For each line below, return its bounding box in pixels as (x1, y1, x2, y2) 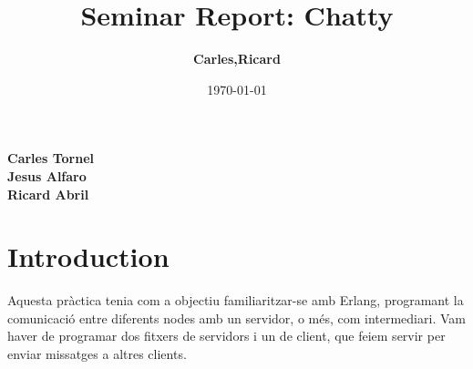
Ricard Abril (7, 184, 89, 203)
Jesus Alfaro (7, 166, 87, 185)
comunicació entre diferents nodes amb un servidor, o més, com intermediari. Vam (7, 308, 466, 327)
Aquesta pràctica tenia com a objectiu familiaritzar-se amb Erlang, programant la (7, 291, 464, 310)
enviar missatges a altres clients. (7, 344, 187, 363)
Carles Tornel (7, 149, 94, 168)
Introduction (7, 238, 170, 275)
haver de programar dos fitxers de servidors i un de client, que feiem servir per (7, 326, 446, 345)
